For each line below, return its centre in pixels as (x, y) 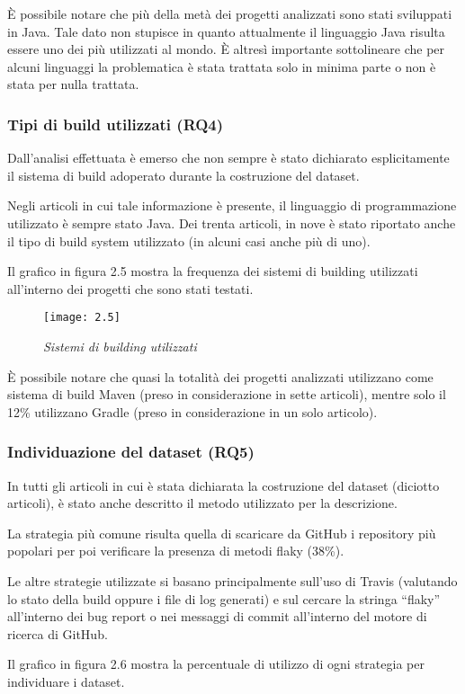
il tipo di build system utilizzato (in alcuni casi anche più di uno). (189, 240)
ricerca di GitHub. (58, 633)
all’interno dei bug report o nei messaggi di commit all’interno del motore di (217, 616)
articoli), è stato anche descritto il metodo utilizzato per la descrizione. (202, 503)
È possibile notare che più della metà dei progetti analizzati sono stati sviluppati (230, 13)
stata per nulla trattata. (73, 84)
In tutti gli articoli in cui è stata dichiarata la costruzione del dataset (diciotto (224, 485)
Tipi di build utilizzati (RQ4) (116, 124)
